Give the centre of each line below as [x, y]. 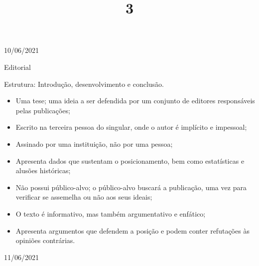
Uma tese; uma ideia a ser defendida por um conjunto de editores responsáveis [135, 101]
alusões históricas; [43, 170]
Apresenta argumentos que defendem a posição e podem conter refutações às [132, 230]
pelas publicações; [43, 110]
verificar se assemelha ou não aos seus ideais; [84, 197]
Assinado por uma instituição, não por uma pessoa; [94, 143]
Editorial [17, 67]
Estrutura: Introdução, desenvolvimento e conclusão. [84, 84]
